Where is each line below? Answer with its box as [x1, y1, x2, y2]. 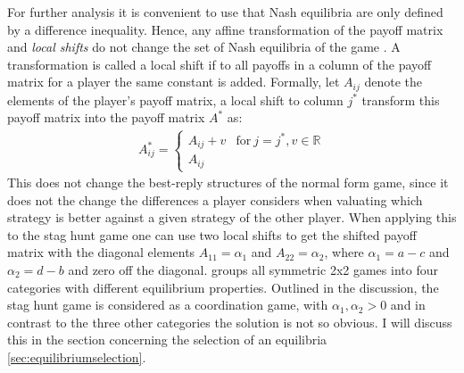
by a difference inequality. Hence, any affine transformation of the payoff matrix [7, 20, 443, 38]
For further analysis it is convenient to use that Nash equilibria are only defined [7, 3, 443, 21]
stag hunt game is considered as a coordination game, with [7, 295, 328, 314]
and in [390, 295, 426, 314]
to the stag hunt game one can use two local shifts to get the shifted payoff [7, 225, 417, 244]
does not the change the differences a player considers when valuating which [7, 190, 423, 209]
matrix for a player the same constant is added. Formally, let [7, 72, 340, 91]
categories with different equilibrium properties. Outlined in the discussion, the [7, 278, 439, 296]
